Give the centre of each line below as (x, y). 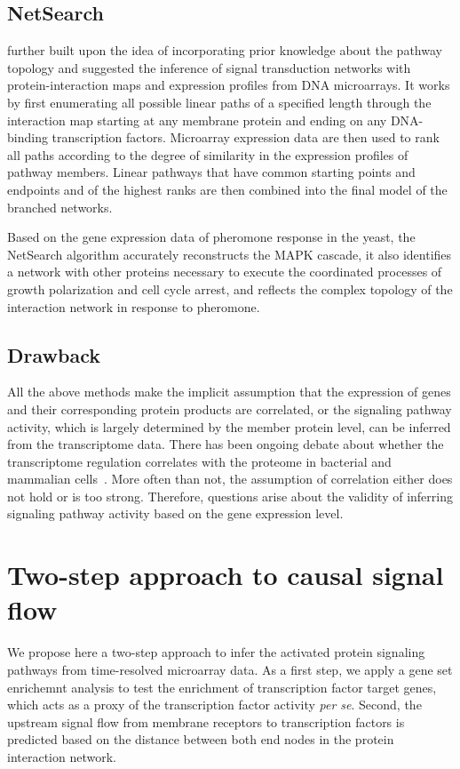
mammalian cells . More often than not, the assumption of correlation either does (230, 479)
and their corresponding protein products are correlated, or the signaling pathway (230, 409)
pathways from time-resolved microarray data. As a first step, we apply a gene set (230, 669)
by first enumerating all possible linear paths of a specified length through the (219, 102)
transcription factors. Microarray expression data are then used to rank (246, 137)
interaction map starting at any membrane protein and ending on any (197, 120)
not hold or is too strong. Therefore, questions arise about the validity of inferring (230, 496)
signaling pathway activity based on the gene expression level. (175, 513)
